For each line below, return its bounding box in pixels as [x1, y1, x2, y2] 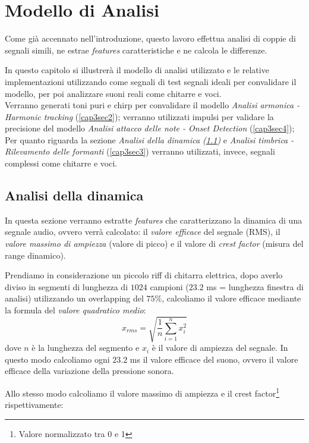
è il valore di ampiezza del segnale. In [152, 341, 288, 354]
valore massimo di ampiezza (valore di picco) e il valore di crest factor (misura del [5, 237, 304, 250]
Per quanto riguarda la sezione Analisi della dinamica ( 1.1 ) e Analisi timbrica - [5, 133, 294, 146]
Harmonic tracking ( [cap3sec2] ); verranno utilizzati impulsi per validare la [5, 110, 274, 122]
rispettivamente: [5, 398, 64, 411]
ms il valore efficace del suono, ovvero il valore [130, 353, 298, 365]
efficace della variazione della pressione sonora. [5, 365, 174, 377]
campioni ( [150, 280, 189, 293]
